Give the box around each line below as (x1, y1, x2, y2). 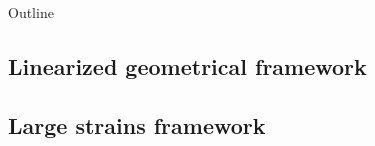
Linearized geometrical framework (8, 50, 367, 81)
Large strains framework (8, 109, 266, 140)
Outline (8, 2, 54, 22)
